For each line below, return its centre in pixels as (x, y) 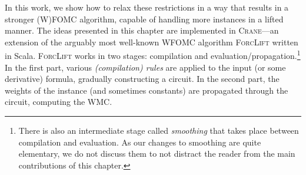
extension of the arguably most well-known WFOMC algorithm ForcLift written (152, 42)
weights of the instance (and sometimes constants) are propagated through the (147, 90)
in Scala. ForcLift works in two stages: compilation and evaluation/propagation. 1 (153, 55)
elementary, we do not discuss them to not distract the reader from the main (157, 153)
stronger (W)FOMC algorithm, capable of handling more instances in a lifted (144, 19)
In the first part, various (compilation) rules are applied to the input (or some (145, 67)
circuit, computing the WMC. (59, 102)
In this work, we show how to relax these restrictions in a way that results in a (147, 7)
